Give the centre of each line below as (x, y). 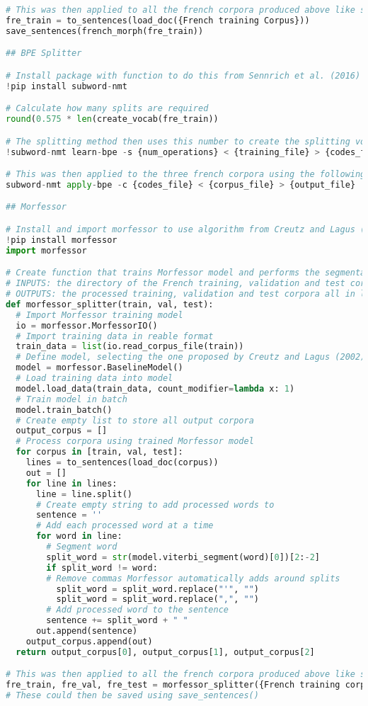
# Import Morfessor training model (99, 315)
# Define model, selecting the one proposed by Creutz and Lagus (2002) (191, 357)
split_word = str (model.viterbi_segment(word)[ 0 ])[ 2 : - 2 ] (183, 557)
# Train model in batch (71, 399)
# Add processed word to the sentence (137, 610)
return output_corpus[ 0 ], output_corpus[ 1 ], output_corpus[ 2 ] (165, 652)
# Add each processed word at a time (125, 526)
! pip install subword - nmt (67, 86)
